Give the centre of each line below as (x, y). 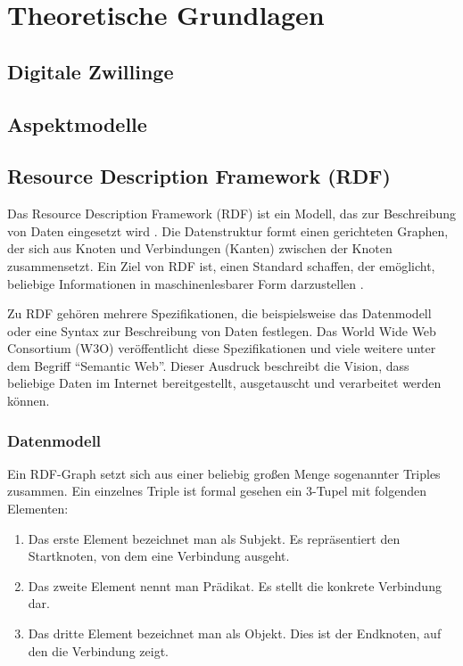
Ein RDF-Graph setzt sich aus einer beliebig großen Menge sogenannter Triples (224, 473)
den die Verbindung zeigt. (98, 650)
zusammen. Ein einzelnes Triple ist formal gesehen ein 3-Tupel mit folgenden (217, 491)
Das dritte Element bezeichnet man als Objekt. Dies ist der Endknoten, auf (235, 633)
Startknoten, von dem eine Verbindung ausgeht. (159, 556)
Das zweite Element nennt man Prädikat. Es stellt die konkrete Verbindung (235, 585)
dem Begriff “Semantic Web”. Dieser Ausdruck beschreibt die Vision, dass (208, 365)
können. (29, 401)
